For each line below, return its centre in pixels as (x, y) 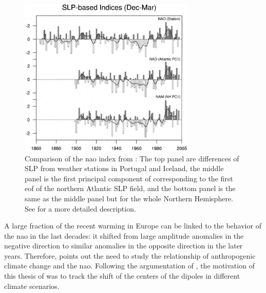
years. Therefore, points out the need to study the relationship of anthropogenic (130, 255)
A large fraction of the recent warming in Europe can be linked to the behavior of (133, 226)
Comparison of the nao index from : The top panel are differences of (132, 158)
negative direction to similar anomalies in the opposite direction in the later (123, 246)
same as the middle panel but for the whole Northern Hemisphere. (129, 198)
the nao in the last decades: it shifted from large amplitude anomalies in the (124, 235)
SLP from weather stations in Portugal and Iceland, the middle (124, 168)
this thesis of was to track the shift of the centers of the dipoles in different (122, 276)
